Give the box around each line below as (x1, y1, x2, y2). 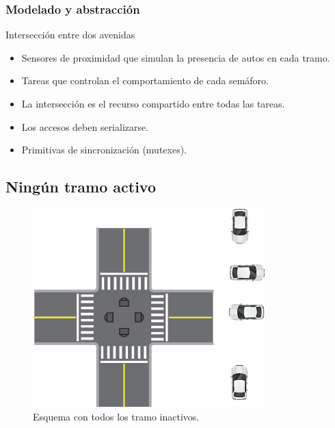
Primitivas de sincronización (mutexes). (21, 142, 187, 157)
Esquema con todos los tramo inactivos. (33, 410, 200, 424)
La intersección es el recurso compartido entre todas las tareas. (21, 97, 285, 110)
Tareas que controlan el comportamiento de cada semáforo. (21, 73, 269, 88)
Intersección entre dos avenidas (5, 27, 135, 42)
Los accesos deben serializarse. (21, 119, 149, 134)
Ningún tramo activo (5, 176, 156, 197)
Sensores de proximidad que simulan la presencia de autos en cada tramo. (21, 50, 330, 64)
